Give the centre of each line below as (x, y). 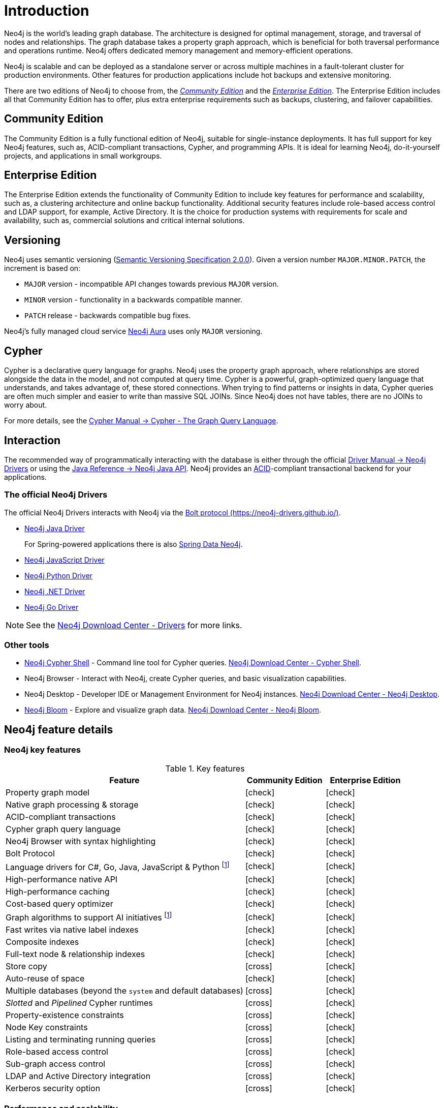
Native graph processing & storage (72, 804)
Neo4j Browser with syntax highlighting (81, 841)
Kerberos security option (53, 1088)
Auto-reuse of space (45, 979)
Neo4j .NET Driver (55, 591)
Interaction (33, 440)
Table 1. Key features (205, 768)
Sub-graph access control (56, 1064)
